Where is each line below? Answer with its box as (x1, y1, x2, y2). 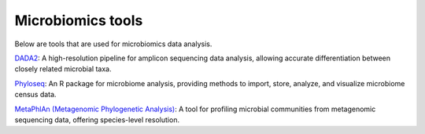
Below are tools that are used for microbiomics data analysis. (14, 39, 213, 49)
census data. (14, 90, 57, 100)
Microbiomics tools (14, 12, 143, 29)
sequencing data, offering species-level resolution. (14, 114, 180, 125)
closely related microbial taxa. (14, 64, 112, 74)
